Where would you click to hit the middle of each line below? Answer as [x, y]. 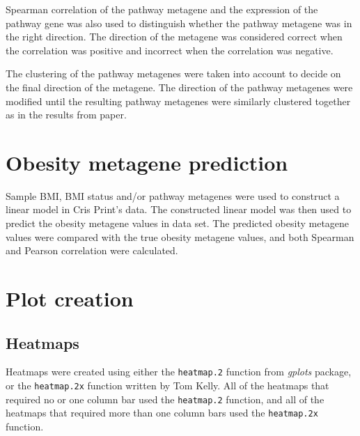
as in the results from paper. [66, 115]
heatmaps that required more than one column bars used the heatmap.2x [162, 413]
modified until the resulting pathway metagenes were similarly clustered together [178, 101]
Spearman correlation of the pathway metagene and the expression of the [162, 9]
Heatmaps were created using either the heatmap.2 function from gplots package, [179, 372]
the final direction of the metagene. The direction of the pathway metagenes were [179, 87]
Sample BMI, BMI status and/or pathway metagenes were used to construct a [173, 195]
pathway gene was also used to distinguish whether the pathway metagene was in [179, 23]
